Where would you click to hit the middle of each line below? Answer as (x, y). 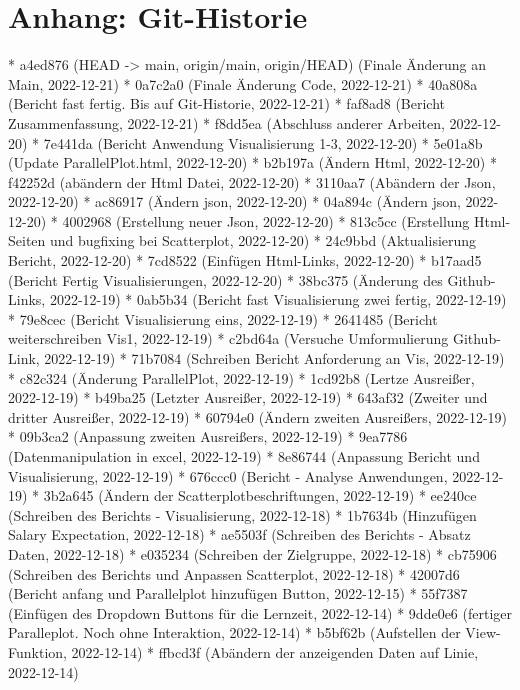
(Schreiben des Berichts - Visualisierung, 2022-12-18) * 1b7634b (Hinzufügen (242, 514)
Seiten (27, 240)
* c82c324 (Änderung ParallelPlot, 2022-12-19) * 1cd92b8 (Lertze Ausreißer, (241, 377)
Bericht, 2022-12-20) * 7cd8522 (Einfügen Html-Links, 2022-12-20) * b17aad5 (245, 260)
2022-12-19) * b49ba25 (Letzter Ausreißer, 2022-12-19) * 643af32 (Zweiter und (248, 397)
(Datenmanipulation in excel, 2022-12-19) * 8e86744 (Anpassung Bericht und (244, 456)
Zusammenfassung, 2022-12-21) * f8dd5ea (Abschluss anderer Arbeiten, (226, 122)
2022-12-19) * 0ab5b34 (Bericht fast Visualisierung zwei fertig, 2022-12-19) (278, 299)
